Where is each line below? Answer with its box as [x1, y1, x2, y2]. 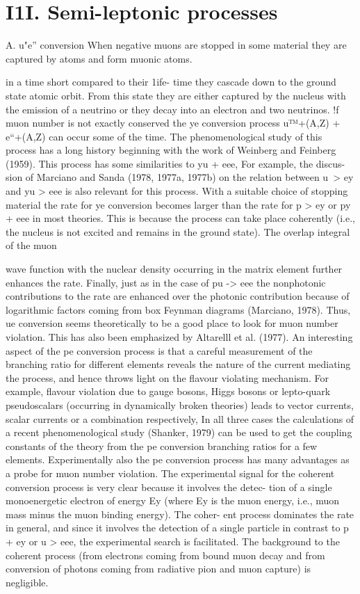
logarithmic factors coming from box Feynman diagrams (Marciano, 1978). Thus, [6, 302, 351, 316]
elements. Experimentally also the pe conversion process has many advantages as [6, 452, 350, 467]
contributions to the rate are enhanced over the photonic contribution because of [6, 289, 350, 303]
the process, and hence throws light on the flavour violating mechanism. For [6, 370, 329, 385]
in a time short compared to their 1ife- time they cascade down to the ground [6, 74, 336, 89]
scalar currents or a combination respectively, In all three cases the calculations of [6, 411, 354, 426]
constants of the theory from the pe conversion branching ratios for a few [6, 438, 318, 453]
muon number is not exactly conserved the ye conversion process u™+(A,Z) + [6, 115, 341, 130]
